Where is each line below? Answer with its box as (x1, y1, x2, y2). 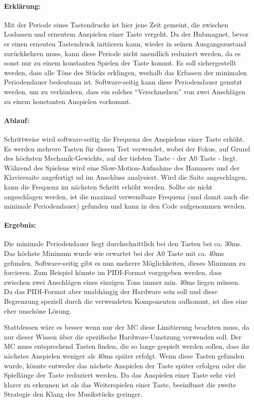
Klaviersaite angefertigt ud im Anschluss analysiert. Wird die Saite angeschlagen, (4, 172, 247, 182)
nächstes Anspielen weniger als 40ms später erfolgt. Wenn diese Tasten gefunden (4, 351, 245, 361)
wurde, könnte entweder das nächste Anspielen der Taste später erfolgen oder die (4, 360, 246, 370)
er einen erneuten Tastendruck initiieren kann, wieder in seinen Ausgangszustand (4, 38, 247, 48)
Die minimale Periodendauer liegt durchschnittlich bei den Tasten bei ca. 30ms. (4, 238, 242, 249)
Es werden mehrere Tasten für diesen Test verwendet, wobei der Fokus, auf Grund (4, 143, 250, 153)
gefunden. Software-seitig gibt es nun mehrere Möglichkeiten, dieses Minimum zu (4, 257, 246, 268)
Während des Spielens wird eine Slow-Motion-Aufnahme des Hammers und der (4, 162, 240, 172)
